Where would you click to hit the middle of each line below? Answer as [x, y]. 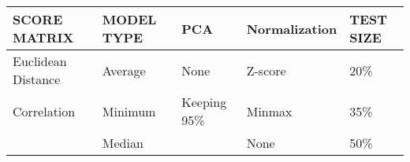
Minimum [129, 111]
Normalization [292, 28]
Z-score [266, 70]
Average [124, 70]
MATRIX [43, 37]
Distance [37, 79]
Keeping [204, 102]
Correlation [44, 111]
